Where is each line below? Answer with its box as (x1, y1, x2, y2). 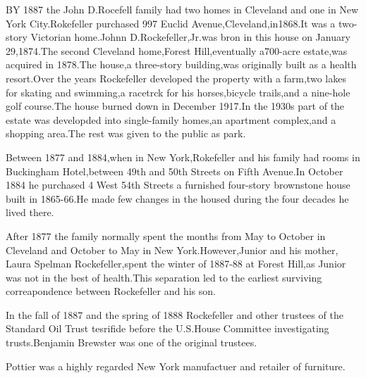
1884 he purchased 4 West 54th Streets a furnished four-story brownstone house (6, 177, 350, 192)
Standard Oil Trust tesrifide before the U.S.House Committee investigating (6, 321, 329, 336)
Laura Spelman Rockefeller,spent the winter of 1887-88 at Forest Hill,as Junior (6, 256, 346, 271)
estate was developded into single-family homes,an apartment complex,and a (6, 112, 336, 127)
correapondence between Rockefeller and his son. (6, 284, 216, 298)
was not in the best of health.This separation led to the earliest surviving (6, 270, 322, 284)
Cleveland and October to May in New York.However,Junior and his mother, (6, 242, 338, 257)
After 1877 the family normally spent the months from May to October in (6, 228, 326, 243)
